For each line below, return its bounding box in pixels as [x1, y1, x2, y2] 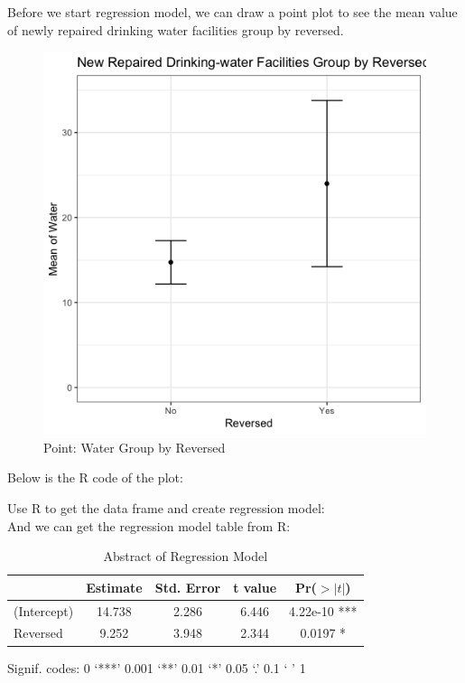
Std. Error [154, 577, 221, 596]
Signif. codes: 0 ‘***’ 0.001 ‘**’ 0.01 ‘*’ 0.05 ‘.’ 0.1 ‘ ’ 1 [7, 658, 306, 677]
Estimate [86, 577, 143, 596]
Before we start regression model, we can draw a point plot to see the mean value [7, 3, 458, 21]
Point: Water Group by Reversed [43, 437, 226, 456]
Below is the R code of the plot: [7, 468, 183, 487]
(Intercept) [14, 601, 74, 620]
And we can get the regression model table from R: [7, 516, 291, 535]
